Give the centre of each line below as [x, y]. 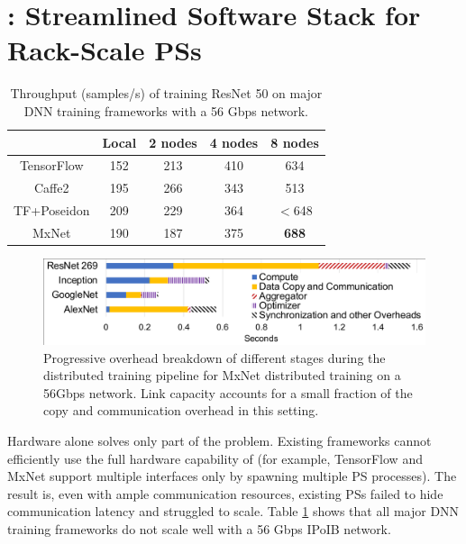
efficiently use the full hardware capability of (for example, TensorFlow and [215, 458]
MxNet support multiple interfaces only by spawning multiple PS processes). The [232, 476]
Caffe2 [51, 188]
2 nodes [173, 142]
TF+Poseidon [52, 210]
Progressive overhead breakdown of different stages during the [215, 357]
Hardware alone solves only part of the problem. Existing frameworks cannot [219, 440]
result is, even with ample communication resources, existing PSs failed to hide [225, 493]
